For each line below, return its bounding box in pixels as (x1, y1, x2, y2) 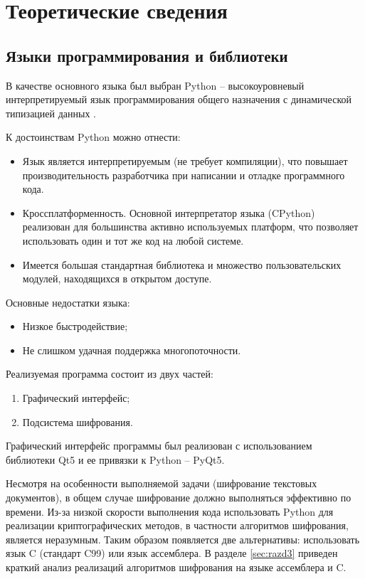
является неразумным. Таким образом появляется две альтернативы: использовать (6, 531, 360, 546)
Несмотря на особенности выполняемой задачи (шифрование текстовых (6, 476, 317, 491)
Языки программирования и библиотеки (6, 44, 288, 66)
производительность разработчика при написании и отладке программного (22, 167, 345, 182)
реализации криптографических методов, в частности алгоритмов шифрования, (6, 518, 349, 533)
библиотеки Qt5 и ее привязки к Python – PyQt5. (6, 452, 225, 467)
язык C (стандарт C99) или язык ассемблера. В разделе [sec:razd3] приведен (6, 546, 338, 561)
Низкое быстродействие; (22, 319, 128, 334)
